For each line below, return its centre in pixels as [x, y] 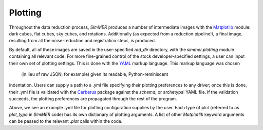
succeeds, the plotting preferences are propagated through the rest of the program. [93, 99]
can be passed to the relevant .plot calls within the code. [66, 121]
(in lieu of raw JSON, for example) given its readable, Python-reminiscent [94, 74]
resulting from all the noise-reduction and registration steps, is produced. [83, 41]
